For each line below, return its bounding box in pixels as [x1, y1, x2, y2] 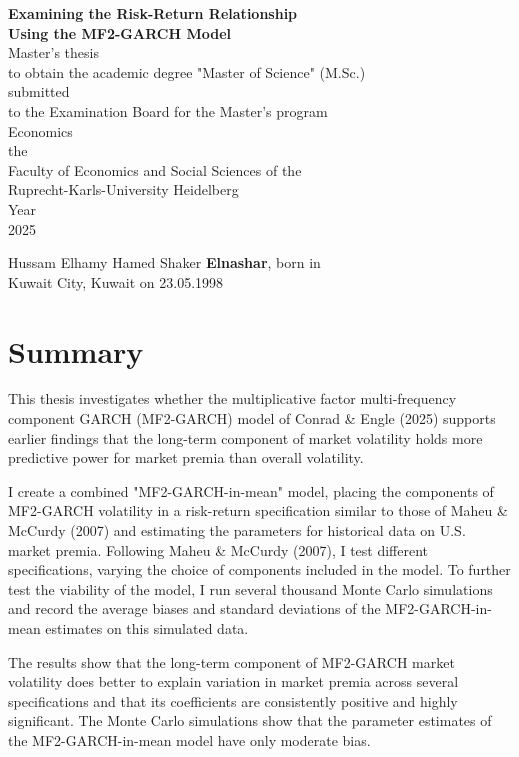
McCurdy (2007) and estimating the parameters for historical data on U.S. [8, 520, 466, 540]
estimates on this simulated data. [45, 617, 249, 638]
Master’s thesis [8, 42, 99, 63]
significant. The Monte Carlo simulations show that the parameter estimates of [8, 710, 492, 731]
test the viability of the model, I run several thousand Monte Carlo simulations [8, 578, 493, 599]
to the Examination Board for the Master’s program [8, 100, 328, 121]
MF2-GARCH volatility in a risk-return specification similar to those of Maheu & [8, 500, 508, 521]
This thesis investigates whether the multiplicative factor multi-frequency [8, 388, 457, 409]
